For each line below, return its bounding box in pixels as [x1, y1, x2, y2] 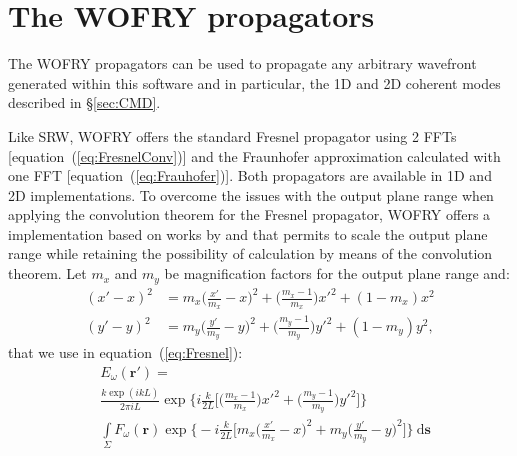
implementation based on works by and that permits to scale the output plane [8, 223, 488, 244]
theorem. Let [8, 263, 87, 284]
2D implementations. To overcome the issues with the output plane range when [8, 184, 494, 205]
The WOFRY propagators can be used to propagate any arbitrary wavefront [8, 53, 477, 74]
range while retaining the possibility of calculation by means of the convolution [8, 243, 493, 264]
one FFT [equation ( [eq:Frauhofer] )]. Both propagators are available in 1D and [8, 165, 492, 186]
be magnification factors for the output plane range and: [164, 263, 510, 284]
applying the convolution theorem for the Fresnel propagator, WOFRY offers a [8, 204, 491, 225]
